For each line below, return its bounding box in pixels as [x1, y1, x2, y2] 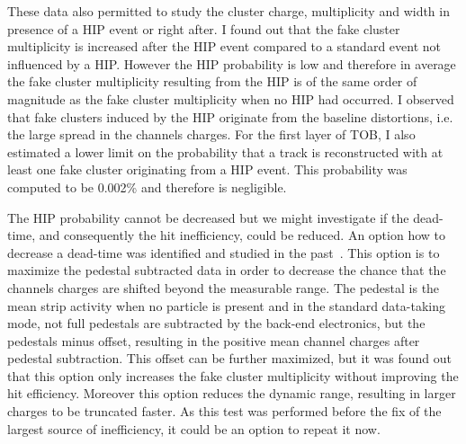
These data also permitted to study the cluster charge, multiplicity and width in [7, 2, 450, 20]
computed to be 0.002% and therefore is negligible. [7, 177, 287, 196]
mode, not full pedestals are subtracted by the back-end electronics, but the [7, 314, 426, 333]
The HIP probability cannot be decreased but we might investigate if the [7, 208, 409, 226]
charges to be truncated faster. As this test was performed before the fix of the [7, 402, 442, 421]
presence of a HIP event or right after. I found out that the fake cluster [7, 19, 400, 38]
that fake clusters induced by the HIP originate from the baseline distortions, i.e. [7, 107, 453, 126]
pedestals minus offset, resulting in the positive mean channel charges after [7, 331, 420, 350]
